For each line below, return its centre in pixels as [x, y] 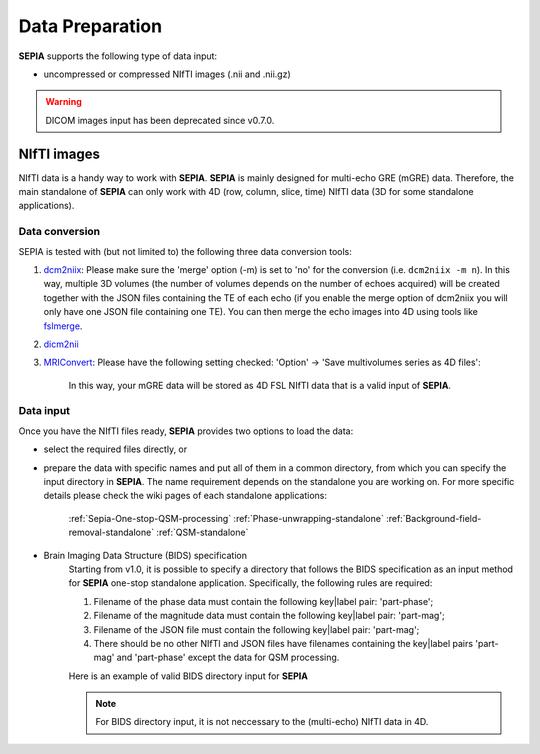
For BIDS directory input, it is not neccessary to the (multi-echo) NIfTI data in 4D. [262, 722]
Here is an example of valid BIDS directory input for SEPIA [188, 676]
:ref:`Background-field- [433, 518]
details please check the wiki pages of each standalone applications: [185, 496]
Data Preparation [90, 26]
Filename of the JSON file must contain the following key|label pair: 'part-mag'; [256, 629]
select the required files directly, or [115, 449]
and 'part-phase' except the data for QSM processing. [228, 657]
